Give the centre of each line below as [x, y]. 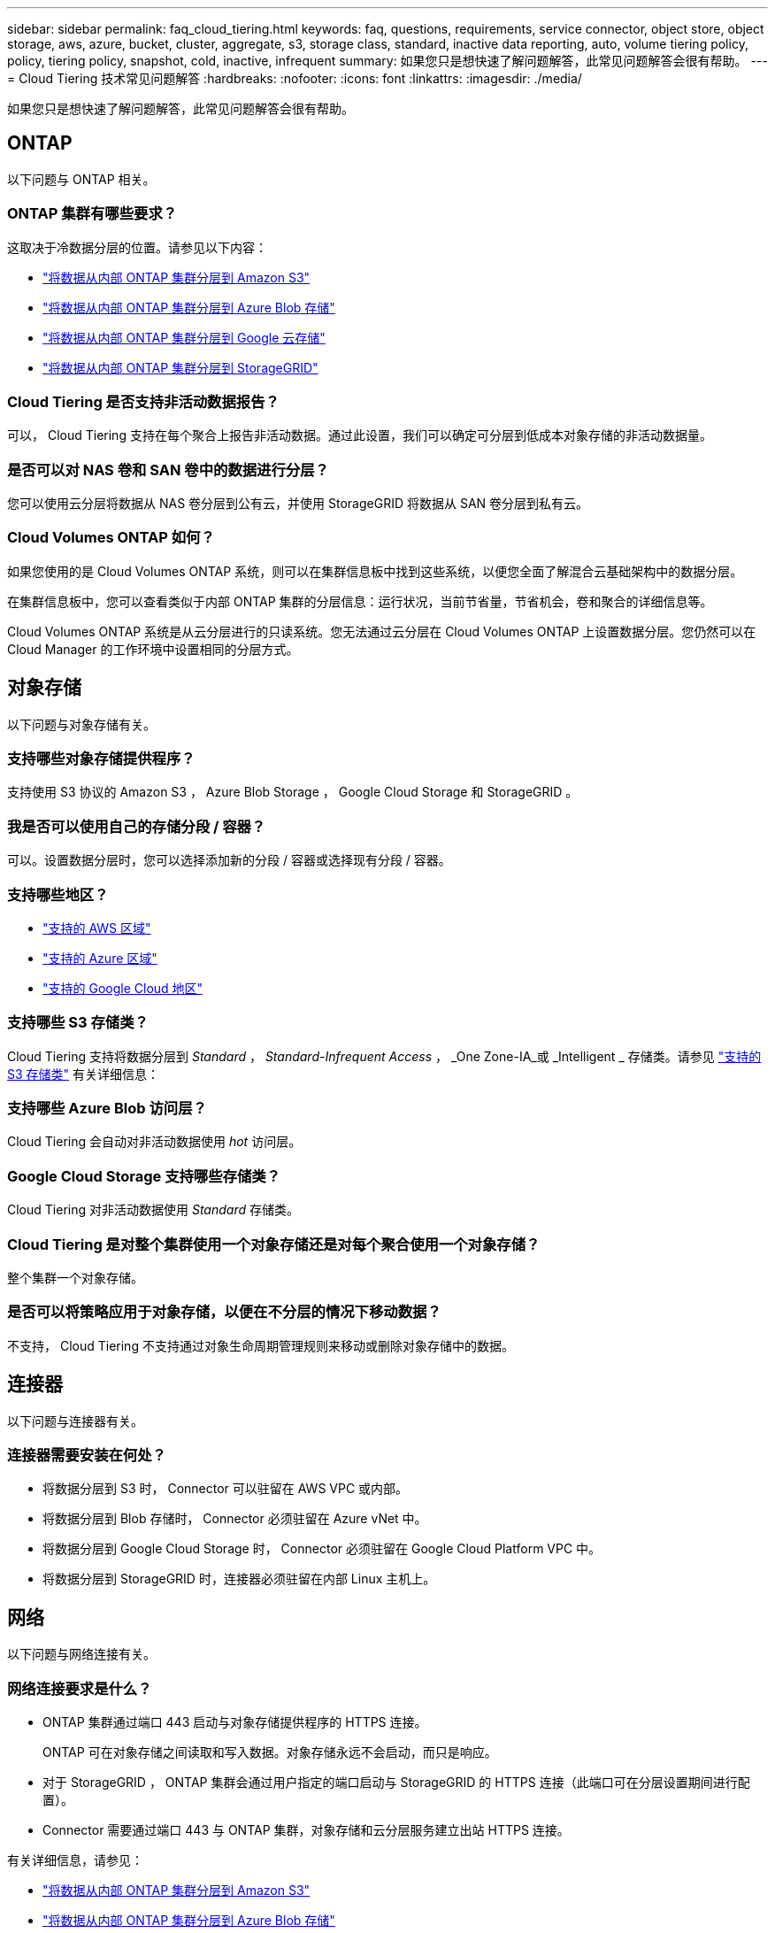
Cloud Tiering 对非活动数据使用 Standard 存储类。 [153, 1210]
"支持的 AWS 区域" [97, 928]
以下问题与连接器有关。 [75, 1421]
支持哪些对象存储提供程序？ [101, 759]
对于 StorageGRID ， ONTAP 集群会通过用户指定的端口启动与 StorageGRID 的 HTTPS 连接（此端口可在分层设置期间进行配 [396, 1782]
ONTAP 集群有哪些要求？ [92, 214]
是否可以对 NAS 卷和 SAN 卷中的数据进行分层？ [168, 470]
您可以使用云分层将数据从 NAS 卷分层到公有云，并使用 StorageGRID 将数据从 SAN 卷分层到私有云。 [298, 504]
